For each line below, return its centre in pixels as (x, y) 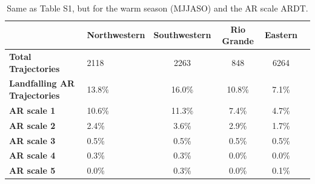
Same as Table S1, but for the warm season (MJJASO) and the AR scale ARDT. (157, 8)
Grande (238, 41)
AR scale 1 (32, 110)
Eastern (281, 35)
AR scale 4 (32, 155)
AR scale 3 (32, 140)
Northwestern (116, 35)
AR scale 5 (32, 170)
